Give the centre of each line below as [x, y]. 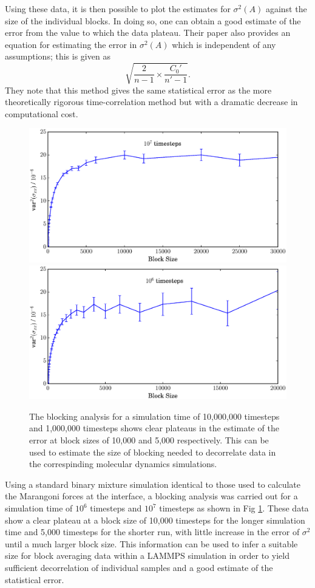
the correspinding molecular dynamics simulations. [123, 464]
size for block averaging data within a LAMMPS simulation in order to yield [147, 556]
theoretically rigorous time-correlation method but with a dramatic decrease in [151, 102]
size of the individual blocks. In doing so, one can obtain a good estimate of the [153, 20]
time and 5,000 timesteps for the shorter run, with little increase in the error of [152, 532]
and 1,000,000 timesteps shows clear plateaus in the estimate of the [154, 428]
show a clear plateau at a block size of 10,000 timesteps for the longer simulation [155, 520]
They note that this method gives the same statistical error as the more [138, 90]
